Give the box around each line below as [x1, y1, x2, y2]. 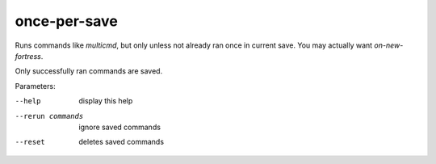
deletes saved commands [78, 137, 165, 147]
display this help [78, 96, 133, 106]
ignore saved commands [78, 122, 161, 132]
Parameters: [15, 81, 56, 90]
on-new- [374, 40, 404, 50]
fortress [15, 51, 42, 61]
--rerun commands [15, 111, 84, 120]
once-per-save [15, 12, 119, 30]
